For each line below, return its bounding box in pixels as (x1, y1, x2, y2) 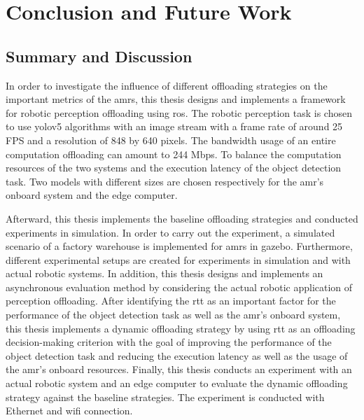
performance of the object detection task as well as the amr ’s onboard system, (6, 307, 341, 322)
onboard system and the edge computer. (6, 188, 178, 202)
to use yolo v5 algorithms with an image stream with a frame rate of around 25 (6, 119, 343, 134)
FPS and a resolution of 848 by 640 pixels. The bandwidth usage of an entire (6, 132, 336, 147)
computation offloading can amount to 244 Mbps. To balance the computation (6, 146, 342, 161)
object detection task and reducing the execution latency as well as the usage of (6, 348, 348, 363)
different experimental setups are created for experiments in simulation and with (6, 252, 351, 267)
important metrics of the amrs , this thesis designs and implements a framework (6, 92, 346, 106)
